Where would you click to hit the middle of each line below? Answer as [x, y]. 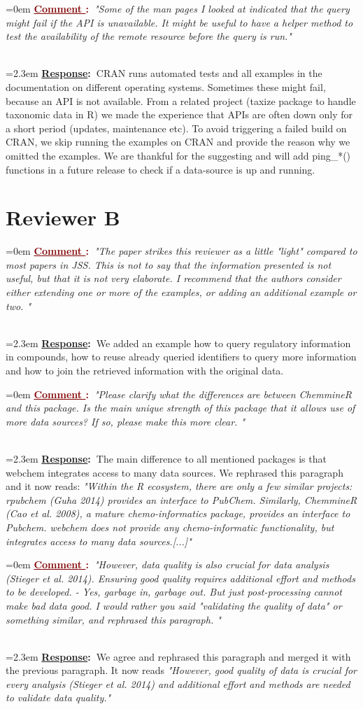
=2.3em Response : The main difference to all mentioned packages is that [166, 458]
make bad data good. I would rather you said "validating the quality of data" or [174, 605]
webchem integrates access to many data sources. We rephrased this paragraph [175, 472]
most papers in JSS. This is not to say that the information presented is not [169, 264]
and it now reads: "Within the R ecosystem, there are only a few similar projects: [179, 486]
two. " [19, 306]
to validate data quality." [58, 697]
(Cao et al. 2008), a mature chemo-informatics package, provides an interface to [178, 513]
